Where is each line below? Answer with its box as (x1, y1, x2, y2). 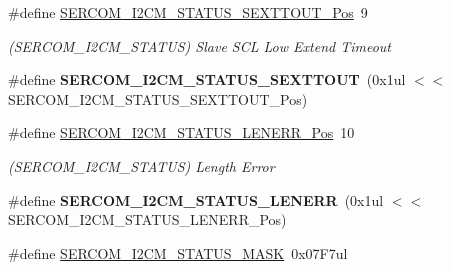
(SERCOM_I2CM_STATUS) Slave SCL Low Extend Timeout (8, 35, 391, 56)
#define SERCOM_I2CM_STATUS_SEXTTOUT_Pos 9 (8, 2, 368, 22)
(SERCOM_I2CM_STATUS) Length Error (8, 155, 275, 176)
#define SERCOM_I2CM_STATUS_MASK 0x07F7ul (8, 242, 348, 263)
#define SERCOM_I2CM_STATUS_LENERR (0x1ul (8, 189, 384, 210)
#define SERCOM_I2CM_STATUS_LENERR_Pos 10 (8, 122, 355, 143)
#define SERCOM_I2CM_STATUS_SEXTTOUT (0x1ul (8, 69, 406, 90)
